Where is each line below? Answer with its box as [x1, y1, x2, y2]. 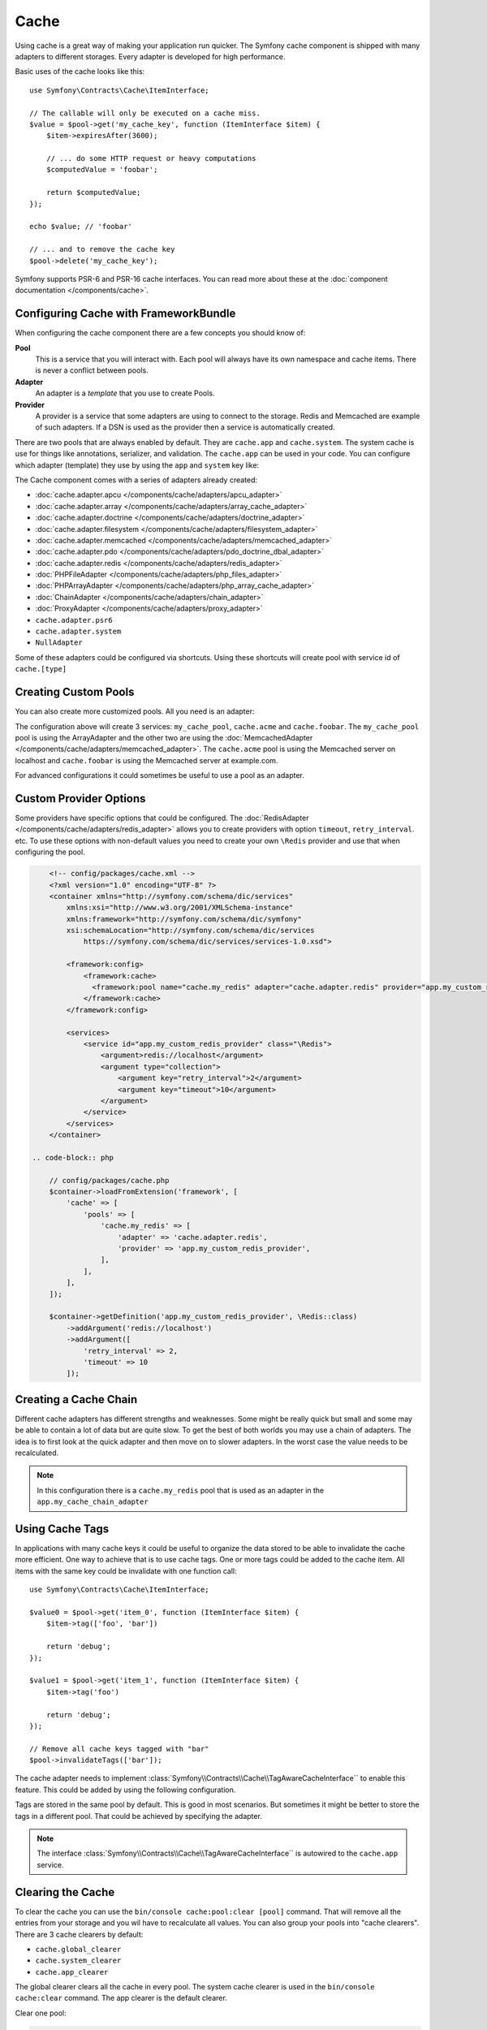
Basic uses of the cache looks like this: [15, 67, 145, 76]
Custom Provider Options [15, 792, 146, 806]
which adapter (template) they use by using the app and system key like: [15, 460, 260, 470]
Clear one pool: [15, 2008, 67, 2018]
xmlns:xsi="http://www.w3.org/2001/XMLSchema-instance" [66, 903, 294, 913]
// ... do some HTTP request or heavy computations [45, 154, 256, 163]
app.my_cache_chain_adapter [37, 1497, 149, 1506]
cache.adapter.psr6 [35, 615, 113, 624]
